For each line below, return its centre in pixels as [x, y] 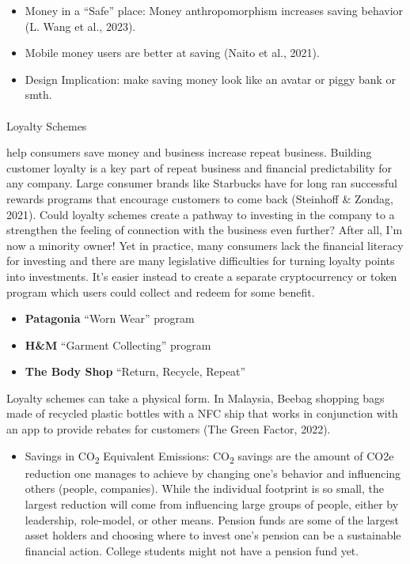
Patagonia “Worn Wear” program [110, 318]
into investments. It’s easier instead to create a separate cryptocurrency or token [202, 276]
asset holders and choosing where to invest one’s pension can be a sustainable [213, 535]
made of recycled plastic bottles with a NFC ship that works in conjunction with [202, 413]
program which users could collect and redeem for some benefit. [161, 291]
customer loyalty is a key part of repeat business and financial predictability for [199, 167]
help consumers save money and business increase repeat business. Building [189, 152]
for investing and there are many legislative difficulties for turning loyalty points [201, 261]
